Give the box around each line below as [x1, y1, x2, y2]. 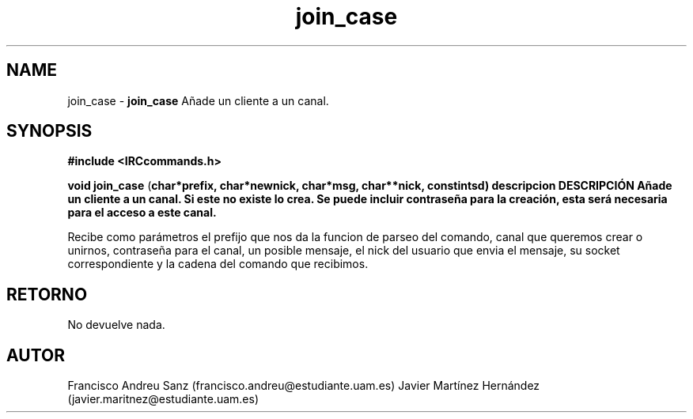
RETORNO [6, 284, 88, 304]
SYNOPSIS [6, 121, 93, 142]
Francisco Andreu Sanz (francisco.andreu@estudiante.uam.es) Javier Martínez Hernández [67, 379, 540, 393]
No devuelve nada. [67, 318, 165, 332]
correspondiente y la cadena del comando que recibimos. [67, 257, 369, 271]
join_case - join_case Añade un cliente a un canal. [67, 93, 329, 108]
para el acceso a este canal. [67, 206, 217, 220]
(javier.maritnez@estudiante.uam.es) [67, 392, 259, 406]
